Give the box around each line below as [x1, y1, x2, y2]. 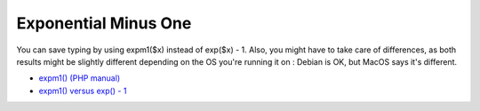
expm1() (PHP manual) [38, 73, 120, 83]
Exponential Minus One [16, 13, 192, 33]
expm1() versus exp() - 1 [38, 85, 127, 96]
